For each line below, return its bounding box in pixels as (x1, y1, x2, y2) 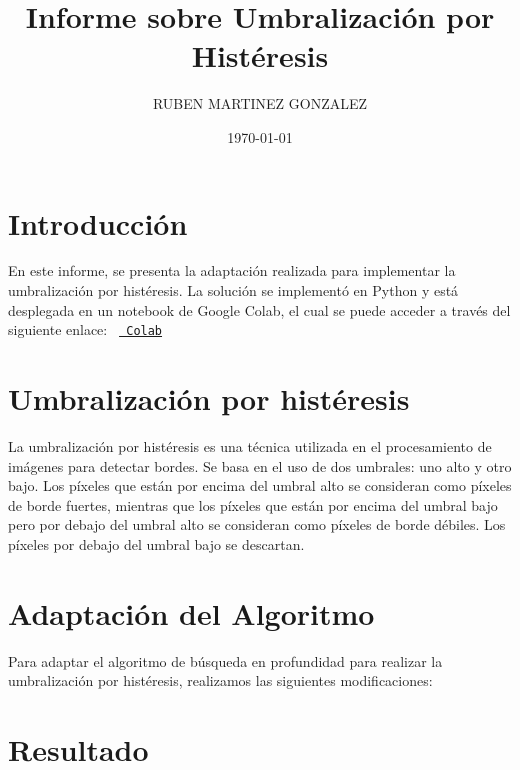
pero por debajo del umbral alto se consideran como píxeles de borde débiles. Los (8, 514, 506, 535)
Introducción (8, 202, 188, 243)
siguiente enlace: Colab (8, 319, 163, 340)
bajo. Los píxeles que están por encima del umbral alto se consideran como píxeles (8, 475, 512, 496)
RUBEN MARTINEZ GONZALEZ (152, 93, 368, 114)
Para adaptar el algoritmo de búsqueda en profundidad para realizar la (8, 650, 443, 671)
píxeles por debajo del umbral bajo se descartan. (8, 533, 305, 554)
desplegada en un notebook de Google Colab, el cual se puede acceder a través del (8, 299, 511, 320)
